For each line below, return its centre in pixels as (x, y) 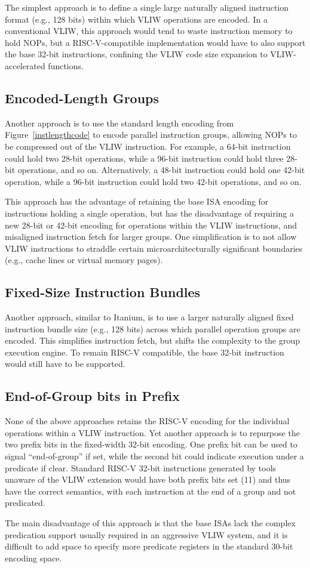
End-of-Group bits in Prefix (93, 396)
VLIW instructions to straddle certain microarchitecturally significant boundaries (154, 248)
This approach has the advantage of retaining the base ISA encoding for (137, 201)
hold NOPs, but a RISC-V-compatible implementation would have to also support (155, 42)
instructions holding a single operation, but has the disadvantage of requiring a (149, 213)
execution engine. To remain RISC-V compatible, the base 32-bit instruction (145, 352)
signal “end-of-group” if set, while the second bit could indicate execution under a (154, 456)
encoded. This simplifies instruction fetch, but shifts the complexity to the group (153, 340)
